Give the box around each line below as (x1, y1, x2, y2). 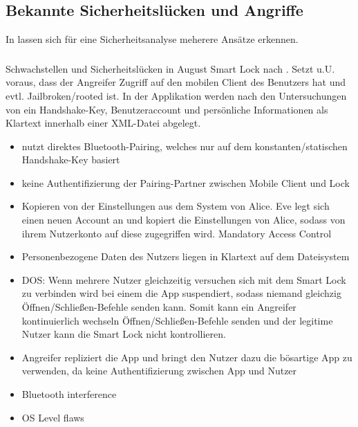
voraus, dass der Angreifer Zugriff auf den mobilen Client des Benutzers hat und (6, 75, 346, 89)
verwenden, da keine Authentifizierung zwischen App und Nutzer (21, 363, 297, 378)
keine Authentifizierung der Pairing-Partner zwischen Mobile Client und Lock (21, 175, 350, 190)
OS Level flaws (21, 410, 84, 424)
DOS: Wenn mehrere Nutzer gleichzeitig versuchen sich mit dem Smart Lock (21, 272, 346, 287)
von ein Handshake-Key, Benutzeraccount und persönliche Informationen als (6, 102, 328, 116)
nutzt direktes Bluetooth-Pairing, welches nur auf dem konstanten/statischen (21, 138, 348, 153)
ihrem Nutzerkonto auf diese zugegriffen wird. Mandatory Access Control (21, 226, 332, 240)
